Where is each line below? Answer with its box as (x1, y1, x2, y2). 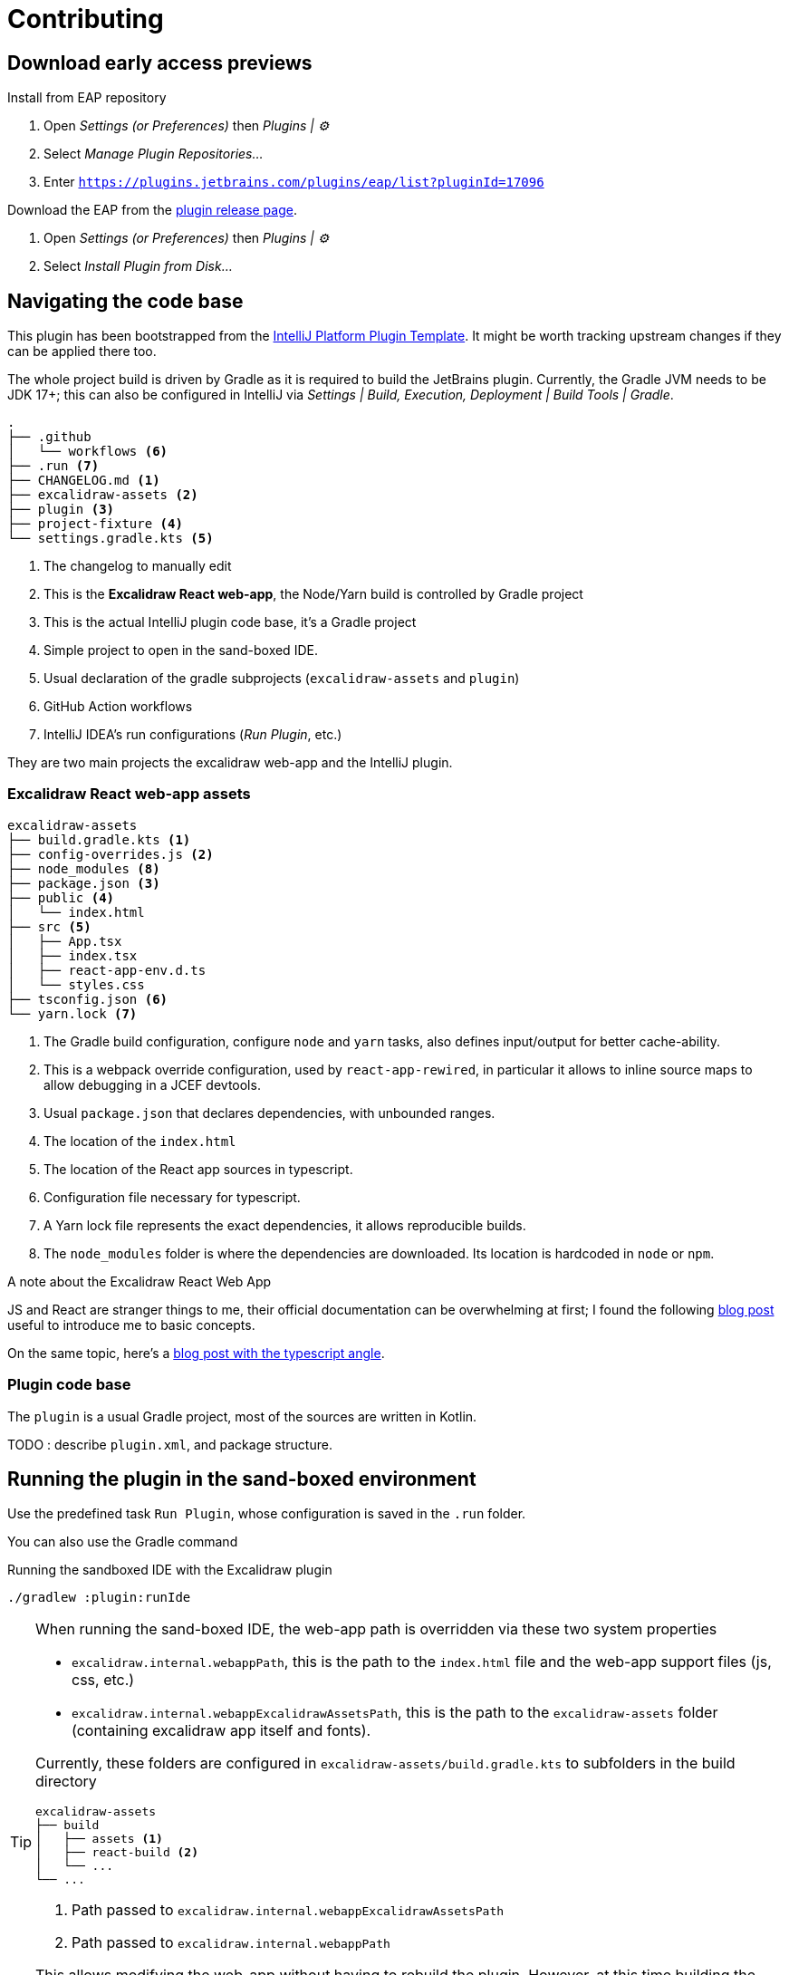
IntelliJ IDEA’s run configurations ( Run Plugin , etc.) (43, 727, 342, 743)
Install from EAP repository (7, 90, 167, 106)
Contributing (7, 4, 164, 34)
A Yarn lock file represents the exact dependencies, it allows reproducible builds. (43, 1217, 526, 1233)
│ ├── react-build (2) (35, 1845, 199, 1860)
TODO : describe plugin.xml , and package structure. (7, 1436, 332, 1452)
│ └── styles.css (7, 977, 145, 992)
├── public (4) (7, 890, 115, 905)
